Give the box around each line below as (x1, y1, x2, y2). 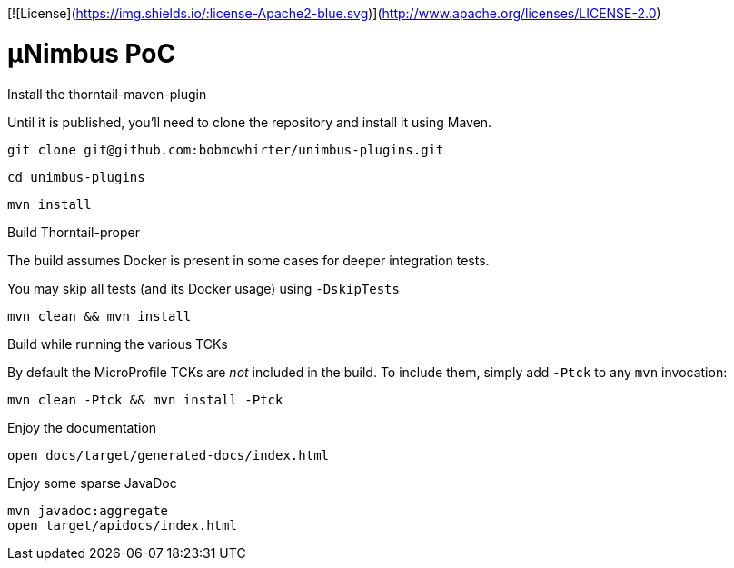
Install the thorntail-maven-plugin (7, 85, 207, 102)
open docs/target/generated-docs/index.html (7, 447, 330, 463)
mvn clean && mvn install (7, 308, 192, 324)
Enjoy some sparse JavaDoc (7, 474, 177, 491)
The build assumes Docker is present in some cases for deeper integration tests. (7, 252, 490, 268)
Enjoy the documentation (7, 419, 157, 435)
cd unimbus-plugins (7, 169, 145, 184)
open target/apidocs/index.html (7, 517, 237, 533)
